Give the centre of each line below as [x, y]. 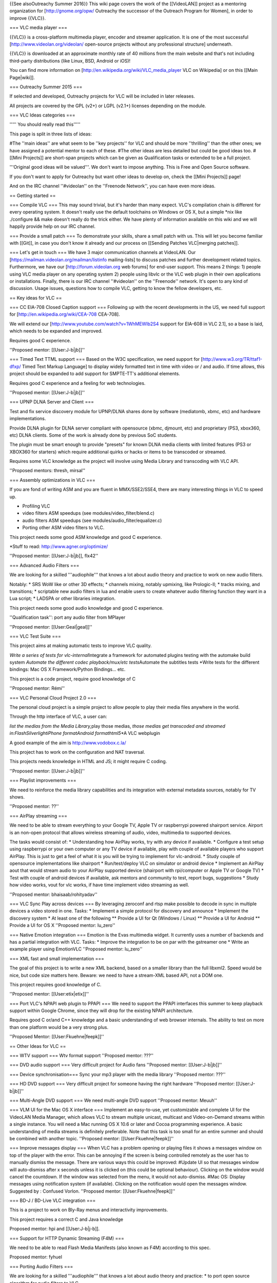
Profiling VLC [36, 506]
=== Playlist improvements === [43, 781]
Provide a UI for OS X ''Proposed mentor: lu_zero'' [62, 925]
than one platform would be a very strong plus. [59, 1027]
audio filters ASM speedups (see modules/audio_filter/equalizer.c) [92, 520]
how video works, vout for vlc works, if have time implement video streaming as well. [99, 885]
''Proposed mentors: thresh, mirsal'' [47, 471]
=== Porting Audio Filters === [41, 1266]
